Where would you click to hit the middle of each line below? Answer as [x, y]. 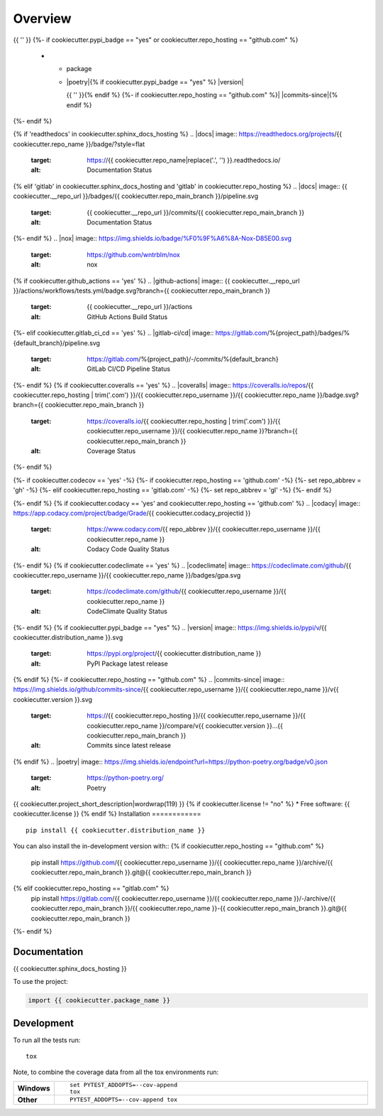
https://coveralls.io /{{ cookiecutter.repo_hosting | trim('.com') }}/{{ [184, 421]
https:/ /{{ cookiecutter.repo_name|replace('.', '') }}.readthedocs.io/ [184, 161]
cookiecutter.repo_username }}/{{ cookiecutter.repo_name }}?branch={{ [192, 431]
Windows [34, 1088]
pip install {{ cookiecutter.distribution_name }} [116, 830]
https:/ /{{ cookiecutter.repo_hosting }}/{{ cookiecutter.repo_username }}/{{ [196, 716]
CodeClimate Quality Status [127, 612]
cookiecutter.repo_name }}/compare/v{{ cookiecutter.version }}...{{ [185, 725]
